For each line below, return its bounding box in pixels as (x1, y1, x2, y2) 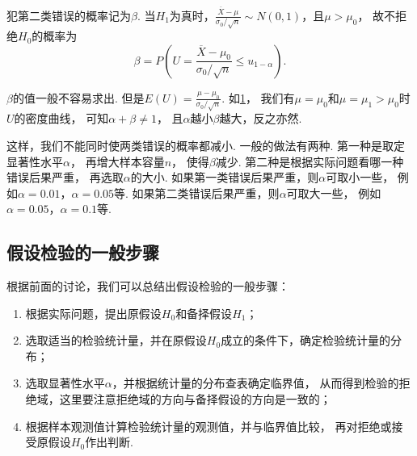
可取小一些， (326, 169, 394, 186)
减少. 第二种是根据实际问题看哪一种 (215, 153, 404, 169)
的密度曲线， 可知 (14, 110, 109, 127)
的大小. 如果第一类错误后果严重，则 (130, 169, 319, 186)
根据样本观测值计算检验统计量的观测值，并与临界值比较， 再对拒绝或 (25, 417, 392, 434)
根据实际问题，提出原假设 (25, 304, 162, 321)
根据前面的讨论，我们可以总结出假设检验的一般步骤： (6, 278, 289, 295)
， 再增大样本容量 (69, 153, 165, 169)
